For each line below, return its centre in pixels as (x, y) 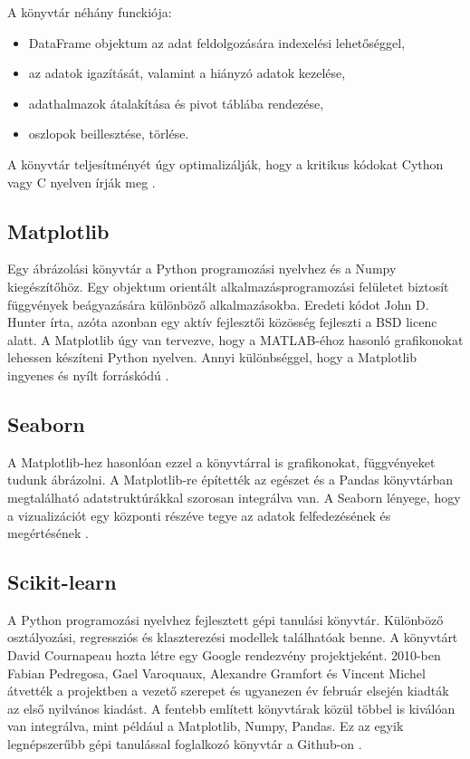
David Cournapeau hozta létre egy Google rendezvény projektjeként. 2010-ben (224, 655)
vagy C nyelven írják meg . (82, 182)
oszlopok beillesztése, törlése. (109, 134)
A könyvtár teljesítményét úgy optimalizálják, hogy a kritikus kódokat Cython (225, 163)
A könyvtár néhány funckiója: (90, 12)
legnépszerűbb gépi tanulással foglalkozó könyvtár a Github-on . (185, 744)
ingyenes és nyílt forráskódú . (88, 375)
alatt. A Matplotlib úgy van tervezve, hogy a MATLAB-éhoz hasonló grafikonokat (235, 339)
